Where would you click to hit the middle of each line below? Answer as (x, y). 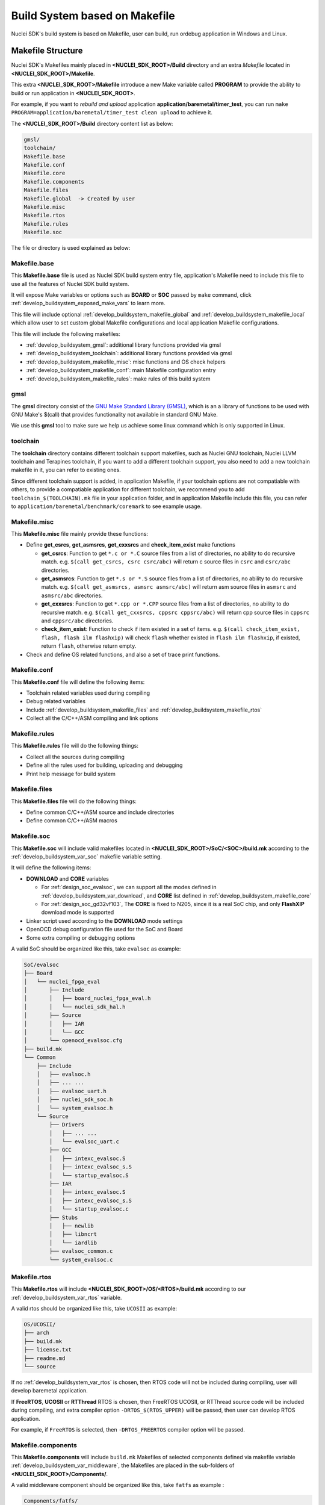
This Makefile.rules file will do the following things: (75, 746)
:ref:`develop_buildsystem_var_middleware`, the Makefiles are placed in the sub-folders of (123, 1465)
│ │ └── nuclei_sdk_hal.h (75, 1007)
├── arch (37, 1333)
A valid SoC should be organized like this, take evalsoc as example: (96, 949)
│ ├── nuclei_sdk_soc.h (75, 1100)
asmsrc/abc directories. (72, 595)
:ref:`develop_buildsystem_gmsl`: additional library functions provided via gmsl (124, 345)
